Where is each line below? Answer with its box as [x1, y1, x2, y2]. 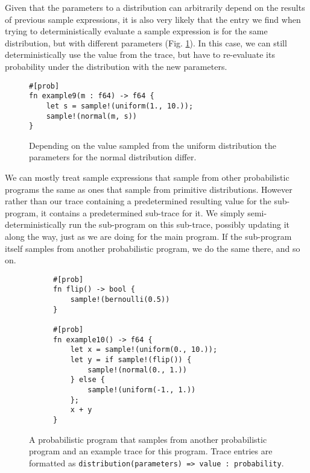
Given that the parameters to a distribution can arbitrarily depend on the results [5, 1, 305, 13]
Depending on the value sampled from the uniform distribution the [29, 139, 277, 151]
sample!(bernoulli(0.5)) [70, 295, 170, 304]
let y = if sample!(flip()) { [70, 356, 192, 365]
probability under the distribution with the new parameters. [5, 60, 227, 72]
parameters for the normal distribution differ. [29, 151, 197, 163]
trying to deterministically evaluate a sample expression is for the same [5, 25, 268, 37]
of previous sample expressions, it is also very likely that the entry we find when [5, 13, 301, 25]
